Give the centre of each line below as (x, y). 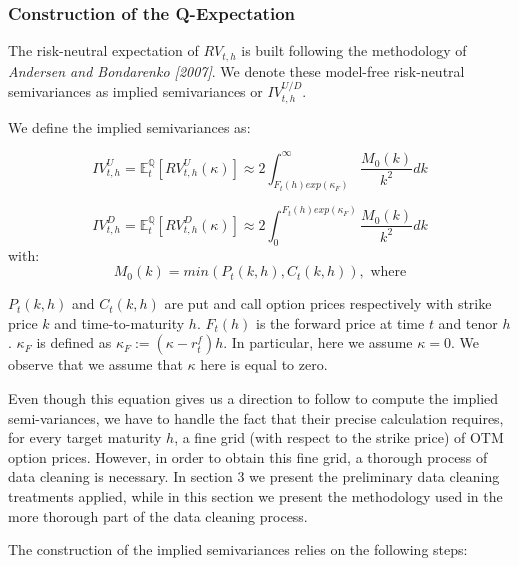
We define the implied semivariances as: (129, 126)
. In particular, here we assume (318, 342)
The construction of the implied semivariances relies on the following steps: (238, 549)
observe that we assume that (95, 364)
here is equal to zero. (264, 364)
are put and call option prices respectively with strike (328, 303)
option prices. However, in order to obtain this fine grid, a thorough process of (248, 456)
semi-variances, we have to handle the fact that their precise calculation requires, (256, 417)
